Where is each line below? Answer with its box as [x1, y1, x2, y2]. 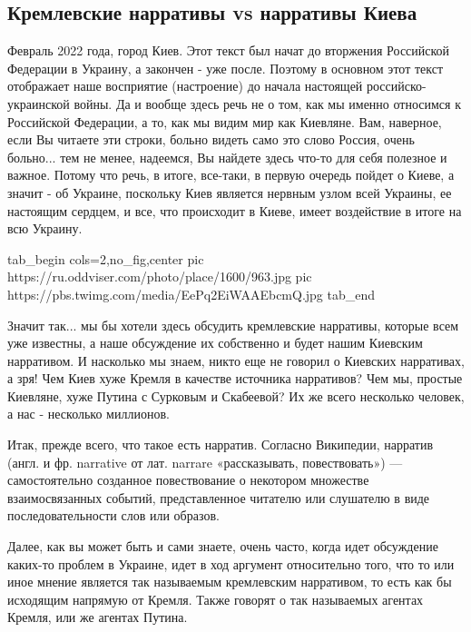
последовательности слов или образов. [7, 506, 220, 525]
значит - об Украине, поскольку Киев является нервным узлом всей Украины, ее [7, 183, 452, 202]
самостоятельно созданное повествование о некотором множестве [7, 470, 369, 489]
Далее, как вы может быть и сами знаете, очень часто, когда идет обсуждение [7, 537, 438, 556]
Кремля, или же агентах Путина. [7, 607, 188, 627]
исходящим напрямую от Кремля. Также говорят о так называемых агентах [7, 589, 424, 608]
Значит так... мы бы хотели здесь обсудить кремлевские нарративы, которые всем [7, 315, 459, 334]
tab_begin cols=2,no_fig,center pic [7, 249, 204, 268]
